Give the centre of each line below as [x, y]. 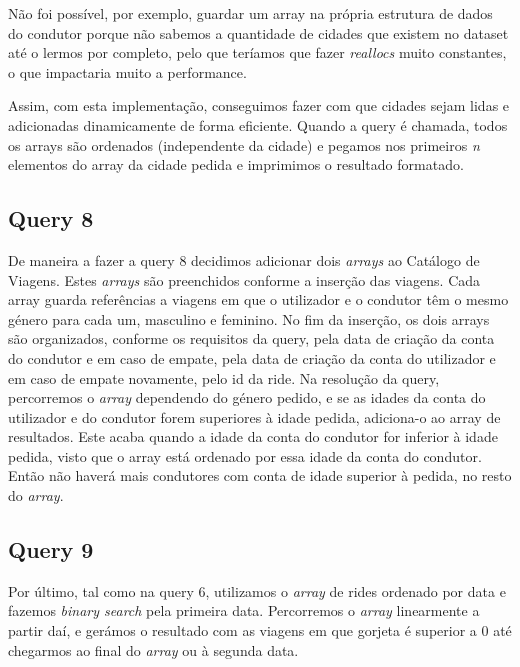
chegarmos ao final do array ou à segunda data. [153, 649]
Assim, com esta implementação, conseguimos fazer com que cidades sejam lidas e [259, 105]
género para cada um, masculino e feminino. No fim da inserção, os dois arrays [249, 318]
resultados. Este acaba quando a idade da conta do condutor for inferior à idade [253, 436]
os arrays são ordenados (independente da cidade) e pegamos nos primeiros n [244, 144]
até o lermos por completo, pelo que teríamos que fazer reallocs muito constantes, [257, 52]
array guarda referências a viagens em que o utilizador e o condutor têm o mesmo [258, 299]
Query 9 [51, 549]
